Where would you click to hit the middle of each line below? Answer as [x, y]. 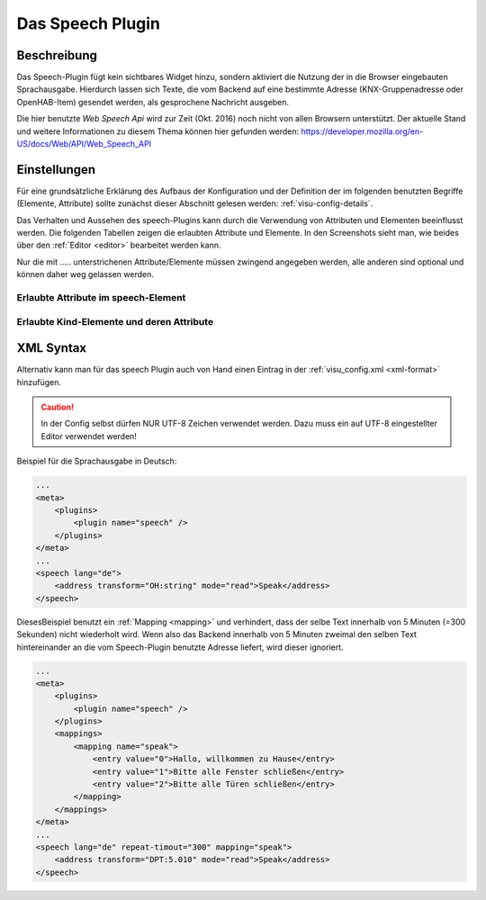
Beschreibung [57, 55]
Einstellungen [56, 170]
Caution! [58, 407]
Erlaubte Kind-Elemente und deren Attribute [115, 321]
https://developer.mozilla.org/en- [362, 131]
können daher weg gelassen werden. [85, 274]
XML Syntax [52, 348]
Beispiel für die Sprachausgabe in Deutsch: [97, 461]
